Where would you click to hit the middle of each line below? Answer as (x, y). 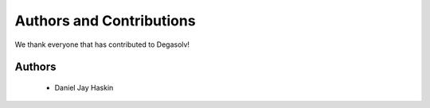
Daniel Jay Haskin (84, 87)
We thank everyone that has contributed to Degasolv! (102, 44)
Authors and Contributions (105, 21)
